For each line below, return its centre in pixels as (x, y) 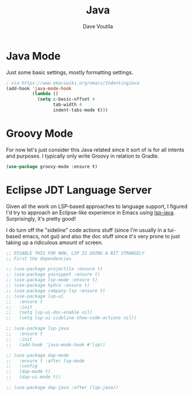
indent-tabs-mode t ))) (80, 110)
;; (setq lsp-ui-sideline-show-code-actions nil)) (71, 318)
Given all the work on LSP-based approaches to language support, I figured (97, 206)
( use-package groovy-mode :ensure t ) (52, 166)
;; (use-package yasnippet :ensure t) (53, 275)
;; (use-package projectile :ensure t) (55, 269)
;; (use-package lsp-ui (35, 296)
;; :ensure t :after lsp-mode (45, 361)
